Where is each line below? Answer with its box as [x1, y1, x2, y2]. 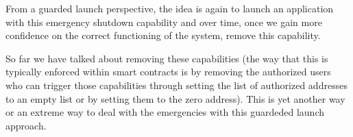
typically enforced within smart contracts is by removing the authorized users [5, 64, 331, 79]
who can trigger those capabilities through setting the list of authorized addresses [5, 77, 348, 92]
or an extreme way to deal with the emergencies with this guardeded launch [5, 105, 324, 119]
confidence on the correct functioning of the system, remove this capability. [5, 28, 321, 42]
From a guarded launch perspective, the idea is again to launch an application [5, 1, 334, 15]
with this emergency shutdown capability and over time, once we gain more [5, 14, 322, 29]
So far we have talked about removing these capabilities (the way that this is [5, 51, 328, 65]
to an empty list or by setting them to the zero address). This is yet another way [5, 91, 345, 105]
